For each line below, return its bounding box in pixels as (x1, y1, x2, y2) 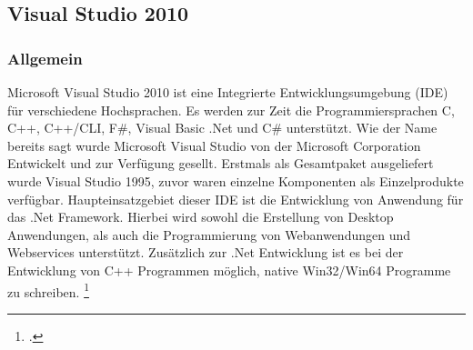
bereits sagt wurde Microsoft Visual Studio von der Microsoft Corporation (7, 135, 421, 155)
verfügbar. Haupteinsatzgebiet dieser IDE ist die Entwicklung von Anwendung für (7, 189, 464, 208)
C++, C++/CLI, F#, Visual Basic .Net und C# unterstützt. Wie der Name (7, 118, 438, 137)
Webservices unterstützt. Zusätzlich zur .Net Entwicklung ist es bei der (7, 243, 404, 262)
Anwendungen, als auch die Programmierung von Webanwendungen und (7, 225, 411, 244)
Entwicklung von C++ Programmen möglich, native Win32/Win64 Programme (7, 260, 451, 279)
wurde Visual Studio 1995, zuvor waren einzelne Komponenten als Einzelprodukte (7, 171, 464, 190)
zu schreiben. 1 (7, 279, 89, 301)
